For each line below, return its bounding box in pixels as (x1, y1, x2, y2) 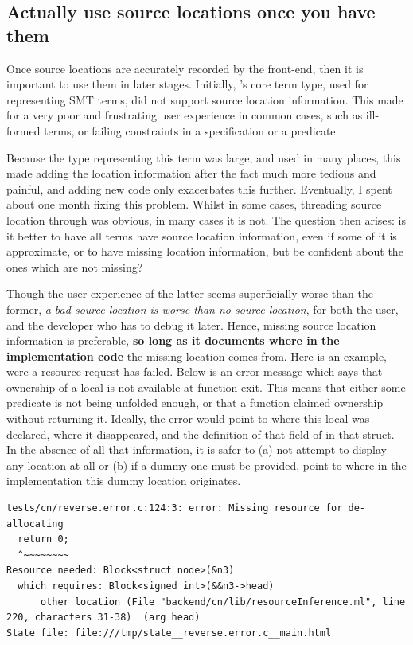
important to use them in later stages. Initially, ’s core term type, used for (6, 76, 368, 92)
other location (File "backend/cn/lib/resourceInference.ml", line (40, 596, 406, 608)
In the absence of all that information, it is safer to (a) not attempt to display (6, 441, 387, 458)
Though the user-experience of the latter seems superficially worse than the (6, 285, 373, 302)
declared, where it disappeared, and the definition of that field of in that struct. (6, 425, 395, 442)
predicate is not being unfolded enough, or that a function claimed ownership (6, 394, 384, 411)
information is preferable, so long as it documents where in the (6, 332, 340, 349)
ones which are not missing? (6, 258, 143, 275)
